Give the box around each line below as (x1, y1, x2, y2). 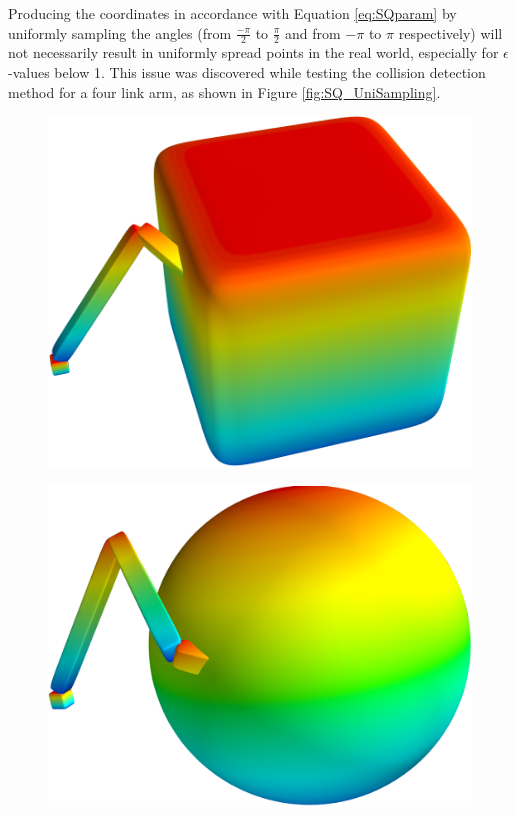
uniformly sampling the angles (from (8, 22, 232, 43)
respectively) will (398, 22, 503, 43)
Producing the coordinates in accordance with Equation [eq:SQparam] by (8, 3, 457, 23)
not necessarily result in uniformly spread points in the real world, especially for (8, 42, 499, 63)
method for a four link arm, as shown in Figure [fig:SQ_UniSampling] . (8, 81, 441, 102)
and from (285, 22, 341, 43)
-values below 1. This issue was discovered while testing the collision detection (8, 62, 486, 83)
